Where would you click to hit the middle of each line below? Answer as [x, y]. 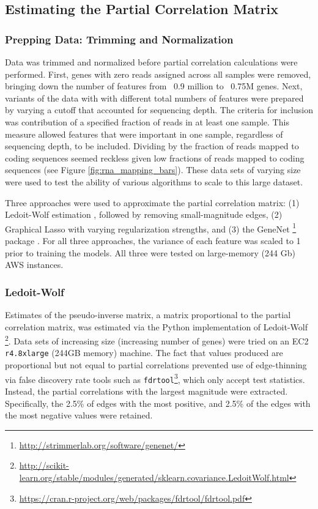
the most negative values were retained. [79, 415]
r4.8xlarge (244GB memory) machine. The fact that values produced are [144, 353]
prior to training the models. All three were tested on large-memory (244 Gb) [150, 252]
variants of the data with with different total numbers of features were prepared [154, 98]
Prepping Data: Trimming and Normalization [119, 39]
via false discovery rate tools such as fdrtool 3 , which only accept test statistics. [155, 378]
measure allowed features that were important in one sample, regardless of [144, 134]
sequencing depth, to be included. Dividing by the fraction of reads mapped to [152, 146]
